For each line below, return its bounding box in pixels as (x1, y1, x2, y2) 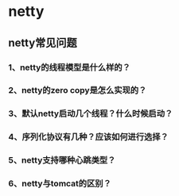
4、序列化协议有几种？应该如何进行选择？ (8, 132, 169, 143)
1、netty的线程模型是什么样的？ (8, 62, 131, 73)
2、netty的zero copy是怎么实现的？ (8, 85, 147, 96)
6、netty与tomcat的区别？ (8, 178, 111, 189)
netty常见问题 (8, 36, 77, 49)
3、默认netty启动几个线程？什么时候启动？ (8, 108, 173, 119)
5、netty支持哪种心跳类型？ (8, 155, 116, 166)
